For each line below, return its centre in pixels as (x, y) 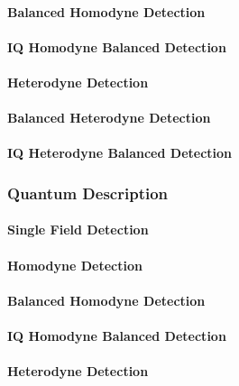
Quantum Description (88, 193)
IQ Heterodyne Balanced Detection (120, 153)
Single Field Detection (78, 230)
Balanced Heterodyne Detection (109, 118)
